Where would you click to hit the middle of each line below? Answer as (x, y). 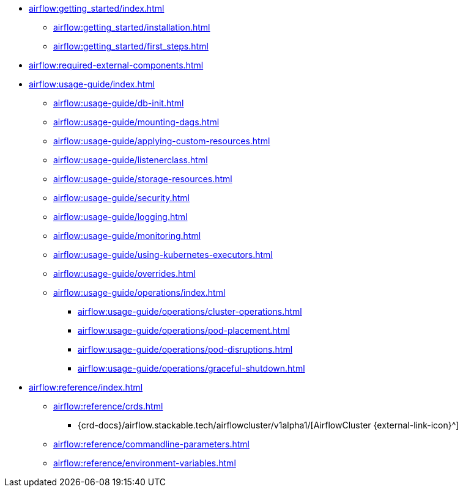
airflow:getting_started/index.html (97, 8)
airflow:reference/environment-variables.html (145, 463)
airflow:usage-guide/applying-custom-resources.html (162, 141)
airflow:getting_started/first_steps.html (131, 46)
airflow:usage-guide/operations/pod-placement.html (184, 330)
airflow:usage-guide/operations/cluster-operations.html (190, 311)
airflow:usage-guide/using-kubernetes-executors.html (163, 255)
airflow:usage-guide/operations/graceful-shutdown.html (191, 368)
